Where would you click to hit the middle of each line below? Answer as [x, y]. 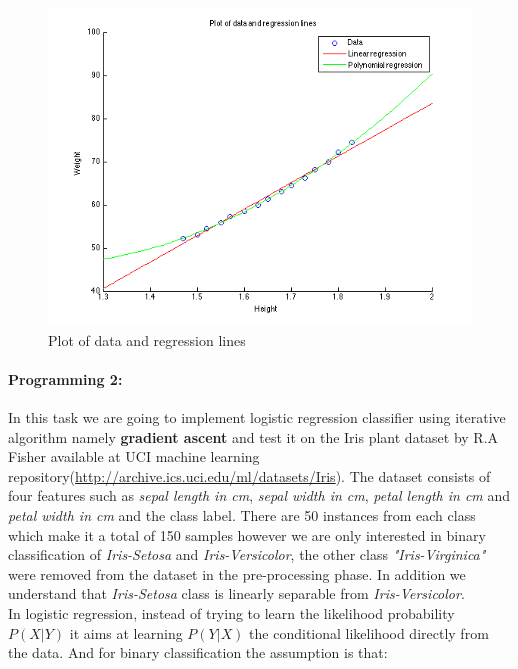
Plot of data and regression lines [147, 339]
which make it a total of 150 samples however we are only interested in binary [247, 534]
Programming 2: [65, 378]
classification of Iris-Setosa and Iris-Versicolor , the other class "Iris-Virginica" [247, 554]
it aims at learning [126, 632]
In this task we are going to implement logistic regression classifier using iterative [257, 416]
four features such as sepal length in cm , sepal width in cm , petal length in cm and [259, 495]
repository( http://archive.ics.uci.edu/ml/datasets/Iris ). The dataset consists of [249, 475]
